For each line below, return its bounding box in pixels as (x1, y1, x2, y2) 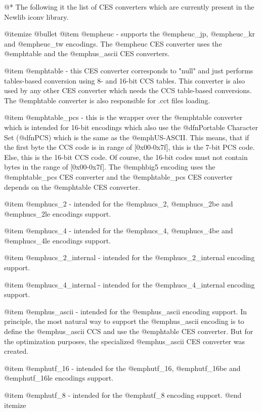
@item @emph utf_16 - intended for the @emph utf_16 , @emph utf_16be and (4, 362, 241, 373)
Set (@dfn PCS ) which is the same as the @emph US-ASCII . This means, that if (4, 132, 249, 142)
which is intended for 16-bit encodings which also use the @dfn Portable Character (4, 121, 258, 132)
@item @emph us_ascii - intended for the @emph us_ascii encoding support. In (4, 306, 247, 316)
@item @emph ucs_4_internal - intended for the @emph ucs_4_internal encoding (4, 279, 255, 290)
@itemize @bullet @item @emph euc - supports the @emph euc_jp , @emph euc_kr (4, 28, 255, 39)
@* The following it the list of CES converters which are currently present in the (4, 2, 254, 12)
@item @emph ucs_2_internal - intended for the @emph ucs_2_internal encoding (4, 252, 255, 263)
